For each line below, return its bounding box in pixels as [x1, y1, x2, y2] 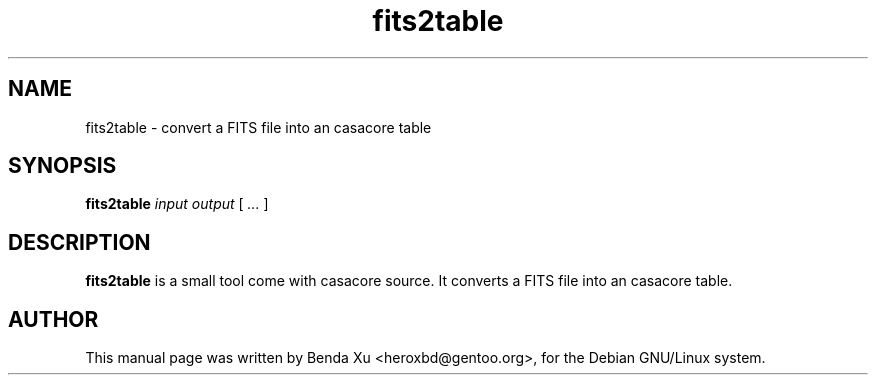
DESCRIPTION [8, 229, 151, 255]
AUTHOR [8, 306, 99, 332]
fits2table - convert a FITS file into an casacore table [85, 118, 432, 136]
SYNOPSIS [8, 153, 117, 179]
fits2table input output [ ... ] [85, 195, 269, 213]
